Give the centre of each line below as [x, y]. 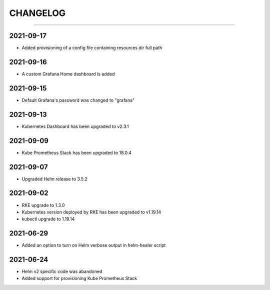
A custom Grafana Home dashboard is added [68, 74]
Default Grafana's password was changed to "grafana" [78, 100]
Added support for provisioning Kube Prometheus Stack [79, 278]
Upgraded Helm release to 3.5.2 [54, 179]
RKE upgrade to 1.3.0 [43, 205]
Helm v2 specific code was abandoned [62, 271]
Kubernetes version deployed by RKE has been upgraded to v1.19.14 [91, 212]
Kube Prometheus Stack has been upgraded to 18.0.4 [77, 152]
